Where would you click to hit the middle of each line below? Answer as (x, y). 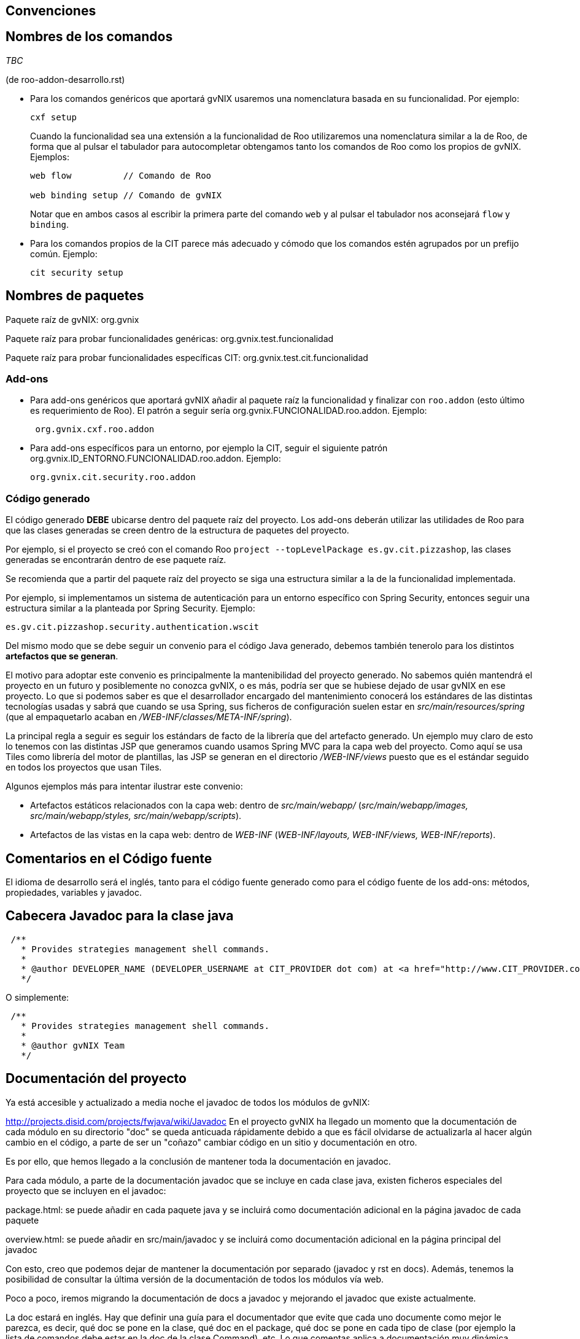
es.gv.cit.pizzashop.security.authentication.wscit (133, 627)
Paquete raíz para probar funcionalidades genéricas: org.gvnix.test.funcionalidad (170, 338)
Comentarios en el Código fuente (109, 858)
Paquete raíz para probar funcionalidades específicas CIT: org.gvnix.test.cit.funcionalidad (187, 357)
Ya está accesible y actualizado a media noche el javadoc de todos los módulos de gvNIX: (188, 1102)
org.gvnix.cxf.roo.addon (95, 429)
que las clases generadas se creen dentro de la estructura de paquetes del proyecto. (177, 530)
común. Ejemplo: (64, 254)
